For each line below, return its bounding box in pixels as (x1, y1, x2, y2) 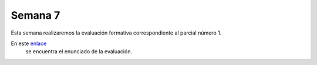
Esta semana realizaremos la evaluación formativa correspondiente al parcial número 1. (11, 29, 222, 36)
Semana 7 (11, 9, 60, 22)
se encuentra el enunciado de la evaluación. (25, 48, 132, 55)
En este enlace (11, 40, 47, 47)
